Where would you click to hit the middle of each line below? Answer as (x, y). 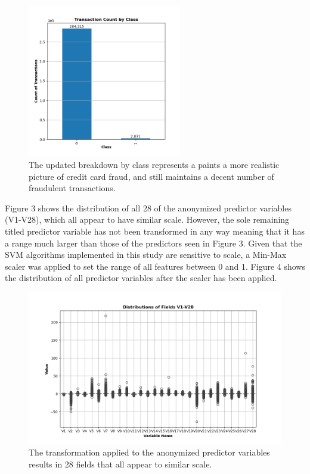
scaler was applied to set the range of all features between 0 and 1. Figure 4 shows (155, 266)
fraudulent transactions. (72, 188)
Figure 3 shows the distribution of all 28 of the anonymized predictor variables (148, 208)
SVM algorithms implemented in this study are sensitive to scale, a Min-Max (146, 255)
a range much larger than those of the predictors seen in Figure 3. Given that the (154, 243)
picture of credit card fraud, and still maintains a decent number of (151, 176)
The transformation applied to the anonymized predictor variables (149, 452)
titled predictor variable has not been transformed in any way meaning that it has (155, 231)
